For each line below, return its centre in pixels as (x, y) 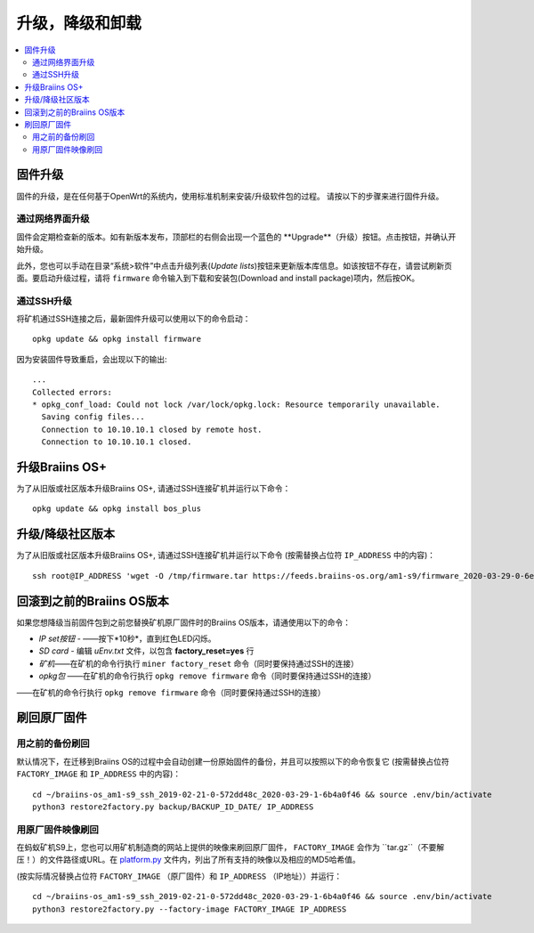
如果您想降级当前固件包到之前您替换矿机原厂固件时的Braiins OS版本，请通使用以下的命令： (184, 622)
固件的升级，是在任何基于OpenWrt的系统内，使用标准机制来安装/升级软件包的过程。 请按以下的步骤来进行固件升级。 (230, 196)
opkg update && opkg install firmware (117, 339)
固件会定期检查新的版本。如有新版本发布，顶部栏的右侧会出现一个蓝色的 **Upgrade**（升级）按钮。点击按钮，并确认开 (236, 237)
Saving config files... (93, 417)
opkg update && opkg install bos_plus (117, 509)
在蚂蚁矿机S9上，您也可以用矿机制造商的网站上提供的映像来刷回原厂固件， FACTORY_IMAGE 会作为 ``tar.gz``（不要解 (231, 848)
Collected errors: (73, 392)
